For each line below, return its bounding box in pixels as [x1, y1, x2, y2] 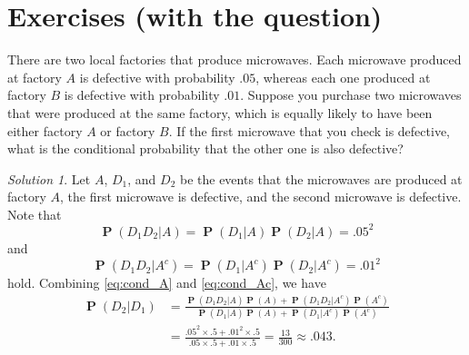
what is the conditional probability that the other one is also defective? [7, 139, 404, 158]
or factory [100, 121, 155, 140]
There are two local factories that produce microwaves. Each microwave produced [7, 50, 462, 69]
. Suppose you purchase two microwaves [240, 85, 462, 104]
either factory [7, 121, 83, 140]
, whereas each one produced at [255, 67, 431, 86]
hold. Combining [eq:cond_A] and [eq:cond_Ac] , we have [7, 273, 326, 292]
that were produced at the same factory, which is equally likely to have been [7, 103, 433, 122]
